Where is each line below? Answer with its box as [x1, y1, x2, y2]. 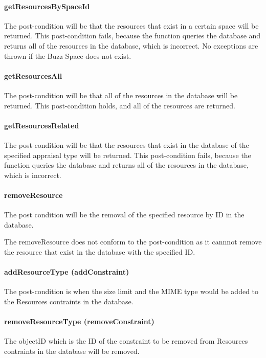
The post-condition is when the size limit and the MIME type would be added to [4, 286, 259, 297]
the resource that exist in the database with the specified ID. [4, 246, 195, 257]
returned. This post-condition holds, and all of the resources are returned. [4, 100, 235, 110]
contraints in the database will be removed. [4, 345, 140, 356]
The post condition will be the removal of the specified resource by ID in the [4, 209, 245, 220]
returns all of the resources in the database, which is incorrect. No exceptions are [4, 40, 258, 51]
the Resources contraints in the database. [4, 296, 134, 306]
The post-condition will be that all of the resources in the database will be [4, 89, 238, 100]
